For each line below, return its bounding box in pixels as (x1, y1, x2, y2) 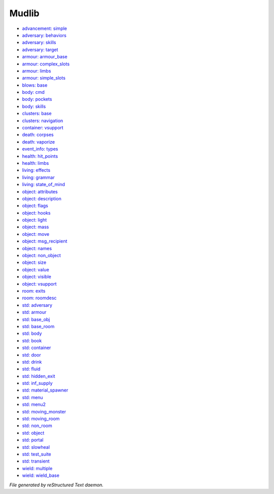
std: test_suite (22, 451, 51, 457)
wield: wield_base (22, 472, 59, 479)
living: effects (22, 167, 51, 173)
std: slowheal (22, 444, 50, 450)
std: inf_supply (22, 380, 53, 386)
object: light (22, 217, 47, 223)
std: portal (22, 437, 44, 443)
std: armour (22, 309, 47, 315)
